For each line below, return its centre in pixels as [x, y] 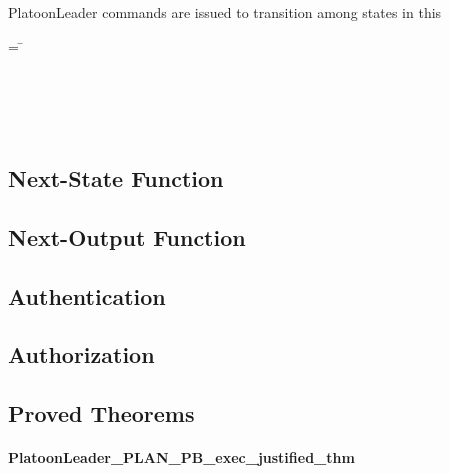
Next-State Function [116, 177]
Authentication [87, 295]
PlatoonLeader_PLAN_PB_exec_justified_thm [181, 457]
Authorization [81, 354]
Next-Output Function [127, 236]
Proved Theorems [101, 413]
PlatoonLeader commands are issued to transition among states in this [225, 12]
